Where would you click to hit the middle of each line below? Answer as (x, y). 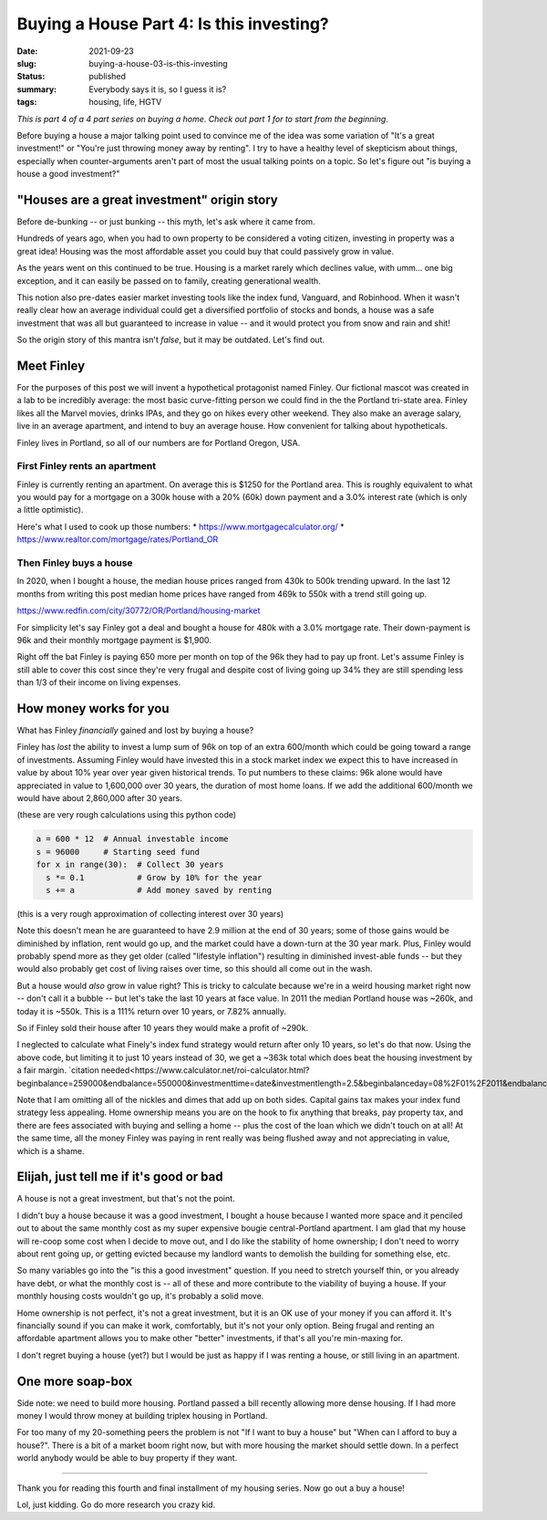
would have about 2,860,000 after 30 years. (99, 798)
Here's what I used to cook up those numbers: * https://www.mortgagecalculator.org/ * (181, 526)
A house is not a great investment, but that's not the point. (126, 1199)
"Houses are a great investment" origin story (147, 199)
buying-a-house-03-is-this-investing (158, 63)
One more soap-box (75, 1381)
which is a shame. (51, 1150)
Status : (31, 77)
